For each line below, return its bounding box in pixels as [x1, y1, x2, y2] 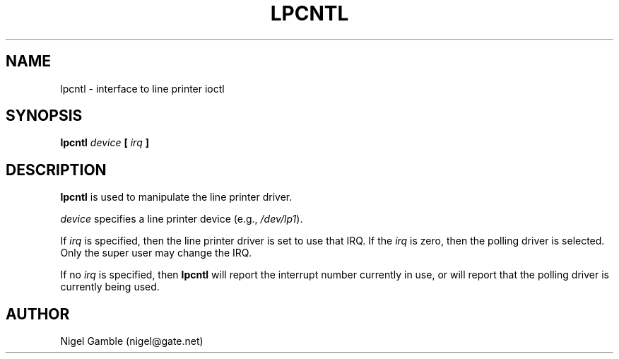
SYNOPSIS [6, 107, 83, 125]
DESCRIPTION [6, 160, 107, 179]
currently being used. [60, 281, 160, 293]
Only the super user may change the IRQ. [60, 247, 252, 259]
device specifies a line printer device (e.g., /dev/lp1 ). [60, 213, 303, 225]
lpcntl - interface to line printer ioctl [60, 82, 225, 95]
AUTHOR [6, 305, 70, 323]
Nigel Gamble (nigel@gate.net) [60, 335, 204, 348]
